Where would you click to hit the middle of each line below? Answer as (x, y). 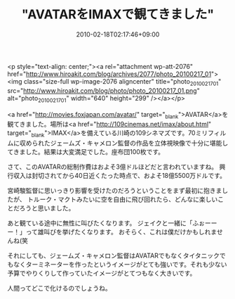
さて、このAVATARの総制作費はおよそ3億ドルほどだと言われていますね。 (113, 167)
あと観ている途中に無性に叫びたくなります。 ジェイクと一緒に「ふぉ (106, 223)
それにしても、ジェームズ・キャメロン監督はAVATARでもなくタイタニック (113, 256)
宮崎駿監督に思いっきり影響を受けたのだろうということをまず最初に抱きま (115, 191)
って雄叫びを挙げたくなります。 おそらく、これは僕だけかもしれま (121, 232)
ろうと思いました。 (47, 208)
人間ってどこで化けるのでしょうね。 (59, 288)
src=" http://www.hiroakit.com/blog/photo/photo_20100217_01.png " (103, 90)
